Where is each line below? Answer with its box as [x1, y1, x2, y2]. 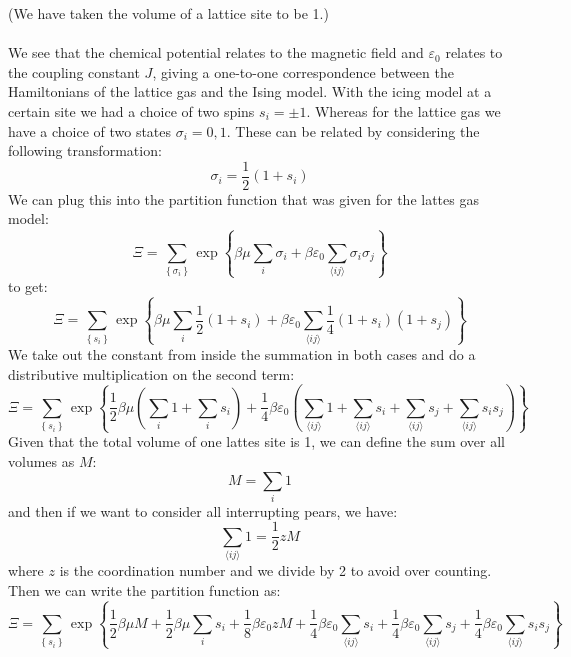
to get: [8, 276, 48, 297]
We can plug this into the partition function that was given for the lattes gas [8, 188, 479, 209]
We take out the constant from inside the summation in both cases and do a [8, 343, 476, 364]
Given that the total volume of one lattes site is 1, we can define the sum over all [8, 431, 505, 452]
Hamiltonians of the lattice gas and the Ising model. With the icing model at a [8, 81, 492, 102]
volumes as [8, 450, 75, 471]
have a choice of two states [8, 120, 172, 141]
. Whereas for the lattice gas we [306, 100, 501, 121]
